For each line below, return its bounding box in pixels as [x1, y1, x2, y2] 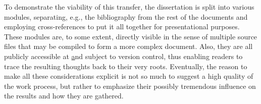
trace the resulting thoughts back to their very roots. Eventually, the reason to [4, 61, 247, 71]
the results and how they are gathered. [4, 90, 124, 101]
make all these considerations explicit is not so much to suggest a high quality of [4, 71, 253, 81]
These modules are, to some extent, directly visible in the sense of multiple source [4, 31, 257, 41]
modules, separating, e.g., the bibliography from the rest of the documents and [4, 11, 248, 22]
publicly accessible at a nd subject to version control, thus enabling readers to [4, 50, 243, 61]
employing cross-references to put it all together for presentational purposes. [4, 21, 240, 32]
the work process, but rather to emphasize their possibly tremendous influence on [4, 80, 256, 91]
